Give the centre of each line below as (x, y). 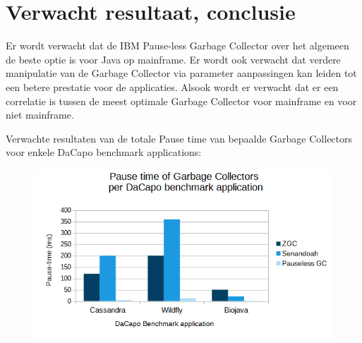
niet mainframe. (40, 115)
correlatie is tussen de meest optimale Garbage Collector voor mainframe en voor (181, 101)
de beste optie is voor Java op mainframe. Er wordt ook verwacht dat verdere (173, 59)
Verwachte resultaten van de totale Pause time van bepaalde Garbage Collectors (179, 138)
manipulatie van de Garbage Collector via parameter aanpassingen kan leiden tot (181, 73)
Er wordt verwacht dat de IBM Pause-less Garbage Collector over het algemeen (177, 46)
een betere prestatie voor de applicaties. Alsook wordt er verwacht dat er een (172, 86)
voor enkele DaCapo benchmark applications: (104, 152)
